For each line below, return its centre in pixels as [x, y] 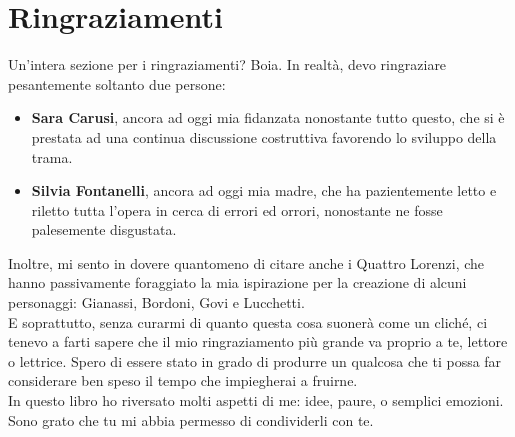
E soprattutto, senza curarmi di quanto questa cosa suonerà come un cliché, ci [248, 321]
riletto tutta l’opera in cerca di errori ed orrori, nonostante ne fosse [237, 209]
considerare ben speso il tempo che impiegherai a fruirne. [183, 380]
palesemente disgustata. [104, 229]
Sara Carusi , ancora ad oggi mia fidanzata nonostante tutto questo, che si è [268, 117]
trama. [52, 156]
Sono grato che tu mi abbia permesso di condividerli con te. [191, 419]
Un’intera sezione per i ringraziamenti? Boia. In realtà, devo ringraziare [227, 64]
